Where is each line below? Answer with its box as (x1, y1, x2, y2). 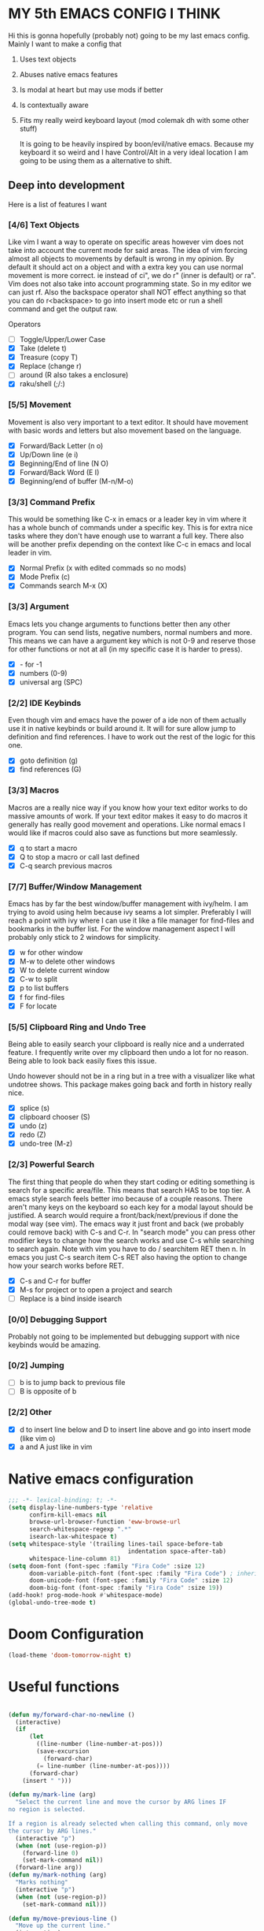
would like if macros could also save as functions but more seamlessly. (8, 828, 238, 837)
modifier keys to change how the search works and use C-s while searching (8, 1235, 255, 1245)
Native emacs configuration (8, 1470, 194, 1488)
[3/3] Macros (8, 785, 60, 796)
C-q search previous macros (19, 860, 112, 871)
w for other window (19, 948, 83, 957)
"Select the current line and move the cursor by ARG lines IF (15, 1798, 226, 1807)
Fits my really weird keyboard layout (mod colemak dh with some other (19, 115, 250, 124)
